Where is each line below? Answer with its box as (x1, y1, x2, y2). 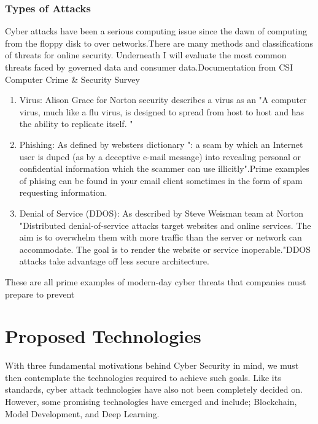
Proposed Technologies (5, 323, 201, 349)
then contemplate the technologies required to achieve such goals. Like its (5, 371, 281, 384)
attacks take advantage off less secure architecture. (19, 255, 209, 268)
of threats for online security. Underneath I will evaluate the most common (5, 48, 287, 61)
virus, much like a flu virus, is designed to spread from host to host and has (19, 105, 304, 118)
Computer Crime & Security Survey (5, 72, 140, 85)
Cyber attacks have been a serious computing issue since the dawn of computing (5, 25, 308, 37)
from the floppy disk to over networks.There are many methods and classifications (5, 36, 313, 49)
